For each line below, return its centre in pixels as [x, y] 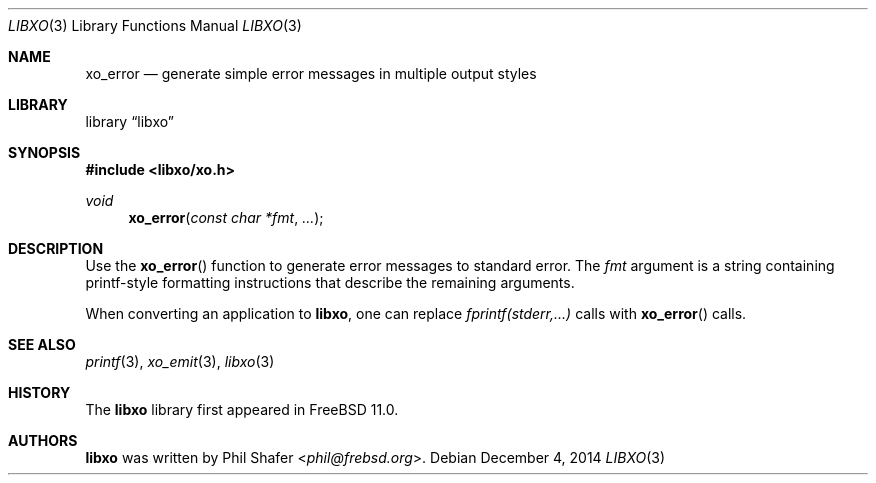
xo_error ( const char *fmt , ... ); [226, 217]
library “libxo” [129, 121]
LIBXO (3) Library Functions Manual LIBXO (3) [155, 25]
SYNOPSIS [44, 152]
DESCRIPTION [56, 248]
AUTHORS [43, 440]
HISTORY [39, 392]
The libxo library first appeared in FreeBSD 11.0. [242, 409]
